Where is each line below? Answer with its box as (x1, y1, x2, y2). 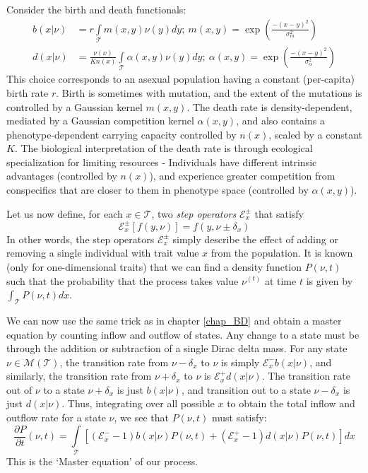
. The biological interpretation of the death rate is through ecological (14, 141, 313, 156)
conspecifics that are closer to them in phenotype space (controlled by (6, 182, 309, 197)
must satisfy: (211, 410, 267, 425)
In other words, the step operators (6, 231, 155, 246)
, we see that (114, 410, 169, 425)
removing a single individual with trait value (6, 245, 199, 260)
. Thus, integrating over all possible (61, 396, 215, 411)
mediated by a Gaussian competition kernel (6, 113, 194, 128)
